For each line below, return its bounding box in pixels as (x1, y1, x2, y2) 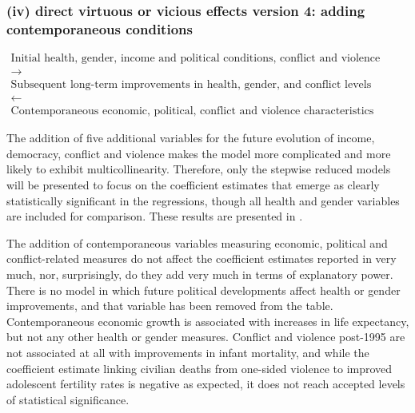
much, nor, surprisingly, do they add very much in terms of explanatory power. (6, 266, 393, 283)
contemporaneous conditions (6, 18, 193, 38)
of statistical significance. (6, 391, 130, 407)
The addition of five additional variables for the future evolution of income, (6, 129, 375, 146)
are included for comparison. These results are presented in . (6, 208, 303, 224)
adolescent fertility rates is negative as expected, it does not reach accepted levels (6, 375, 405, 392)
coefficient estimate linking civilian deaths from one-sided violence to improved (6, 359, 393, 376)
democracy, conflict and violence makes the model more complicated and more (6, 145, 391, 161)
